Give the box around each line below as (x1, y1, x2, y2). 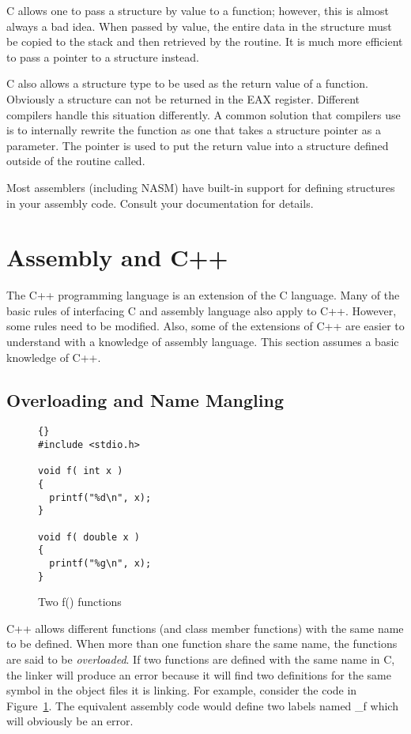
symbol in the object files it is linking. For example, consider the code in (6, 682, 357, 698)
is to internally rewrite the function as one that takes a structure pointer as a (6, 122, 381, 138)
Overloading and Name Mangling (6, 387, 284, 412)
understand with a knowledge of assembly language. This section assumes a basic (6, 333, 399, 350)
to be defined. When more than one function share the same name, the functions (6, 635, 398, 652)
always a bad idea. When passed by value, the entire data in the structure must (6, 17, 392, 34)
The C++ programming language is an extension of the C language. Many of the (6, 287, 400, 303)
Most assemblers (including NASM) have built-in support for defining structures (6, 179, 395, 195)
